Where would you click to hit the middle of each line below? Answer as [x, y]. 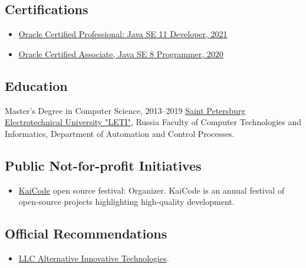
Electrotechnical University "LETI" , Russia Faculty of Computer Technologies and [153, 122]
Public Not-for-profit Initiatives [103, 165]
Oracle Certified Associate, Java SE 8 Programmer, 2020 [121, 53]
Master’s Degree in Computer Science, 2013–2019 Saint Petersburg [125, 110]
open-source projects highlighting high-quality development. [126, 202]
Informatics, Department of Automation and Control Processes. [120, 133]
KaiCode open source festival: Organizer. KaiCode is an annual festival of [152, 190]
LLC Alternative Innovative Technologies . [94, 258]
